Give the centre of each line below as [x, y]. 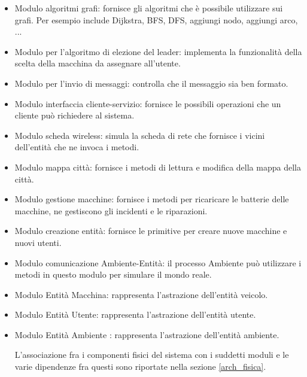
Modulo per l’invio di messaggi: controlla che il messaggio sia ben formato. [151, 83]
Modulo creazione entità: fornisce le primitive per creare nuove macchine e [151, 231]
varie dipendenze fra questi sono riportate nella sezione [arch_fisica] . [140, 367]
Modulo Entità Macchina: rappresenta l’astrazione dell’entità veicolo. [141, 294]
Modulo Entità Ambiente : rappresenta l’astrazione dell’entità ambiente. [147, 334]
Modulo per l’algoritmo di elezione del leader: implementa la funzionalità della [158, 51]
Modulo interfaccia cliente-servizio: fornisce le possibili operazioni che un [148, 103]
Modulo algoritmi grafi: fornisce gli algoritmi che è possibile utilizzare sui [149, 8]
